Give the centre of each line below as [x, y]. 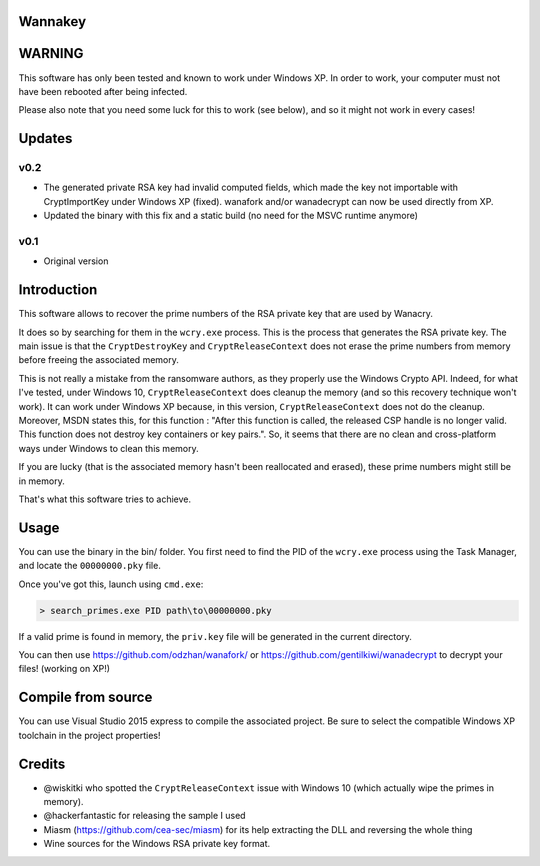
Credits [42, 763]
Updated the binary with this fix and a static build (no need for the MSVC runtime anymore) [231, 216]
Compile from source [85, 697]
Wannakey [52, 21]
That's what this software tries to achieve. [105, 499]
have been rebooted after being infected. [103, 91]
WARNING [51, 53]
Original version [76, 261]
